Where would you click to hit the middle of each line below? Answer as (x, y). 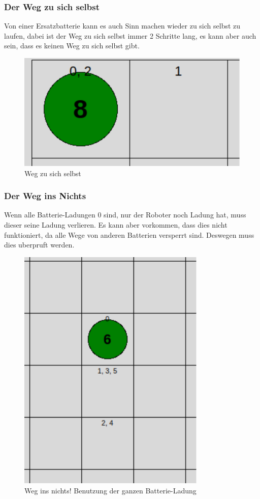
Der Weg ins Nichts (45, 196)
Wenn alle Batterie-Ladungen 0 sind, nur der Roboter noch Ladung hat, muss (125, 215)
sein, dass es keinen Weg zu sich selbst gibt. (72, 46)
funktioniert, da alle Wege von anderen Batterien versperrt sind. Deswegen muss (129, 234)
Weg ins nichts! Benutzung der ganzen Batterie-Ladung (110, 491)
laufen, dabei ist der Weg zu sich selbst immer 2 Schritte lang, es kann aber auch (130, 35)
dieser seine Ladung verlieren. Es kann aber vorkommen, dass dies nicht (116, 225)
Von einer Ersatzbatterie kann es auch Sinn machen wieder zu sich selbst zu (122, 26)
